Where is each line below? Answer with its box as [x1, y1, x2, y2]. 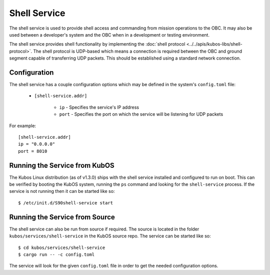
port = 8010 [18, 148, 47, 154]
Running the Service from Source [9, 213, 115, 221]
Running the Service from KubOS [9, 161, 114, 170]
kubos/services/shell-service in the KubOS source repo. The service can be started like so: [9, 233, 211, 239]
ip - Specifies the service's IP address [59, 104, 139, 110]
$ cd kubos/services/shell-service [18, 244, 105, 250]
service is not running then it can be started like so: [9, 188, 115, 194]
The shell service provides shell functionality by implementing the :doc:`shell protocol [9, 41, 185, 47]
